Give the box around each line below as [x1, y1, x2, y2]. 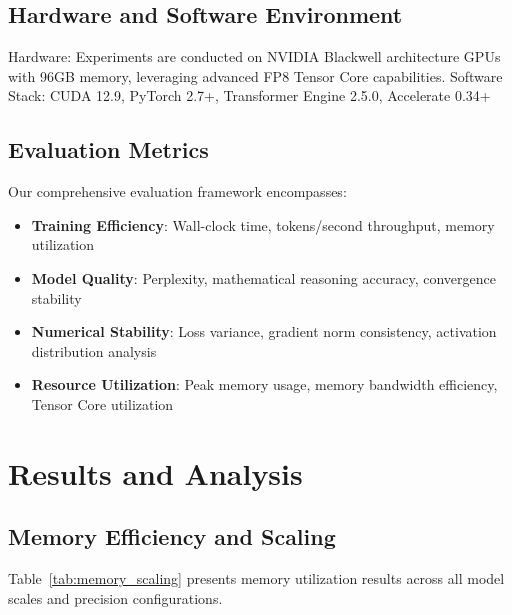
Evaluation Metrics [8, 134, 209, 165]
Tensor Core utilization [31, 393, 174, 414]
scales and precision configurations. [8, 587, 223, 608]
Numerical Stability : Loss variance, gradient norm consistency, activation [31, 321, 497, 342]
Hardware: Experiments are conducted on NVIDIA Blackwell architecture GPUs [8, 46, 501, 67]
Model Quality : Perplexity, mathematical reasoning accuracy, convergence [31, 267, 496, 288]
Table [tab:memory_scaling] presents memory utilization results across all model [8, 568, 505, 589]
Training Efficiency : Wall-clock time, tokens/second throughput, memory [31, 214, 495, 235]
